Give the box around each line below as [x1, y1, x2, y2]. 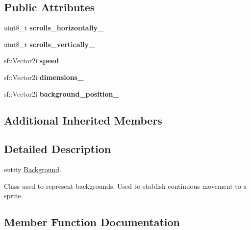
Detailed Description [4, 141, 111, 156]
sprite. [4, 190, 23, 201]
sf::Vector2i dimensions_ [4, 72, 84, 82]
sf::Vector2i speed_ [4, 55, 65, 66]
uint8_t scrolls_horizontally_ [4, 23, 104, 33]
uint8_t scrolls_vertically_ [4, 39, 95, 49]
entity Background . [4, 164, 61, 175]
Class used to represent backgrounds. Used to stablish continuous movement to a [4, 180, 247, 191]
